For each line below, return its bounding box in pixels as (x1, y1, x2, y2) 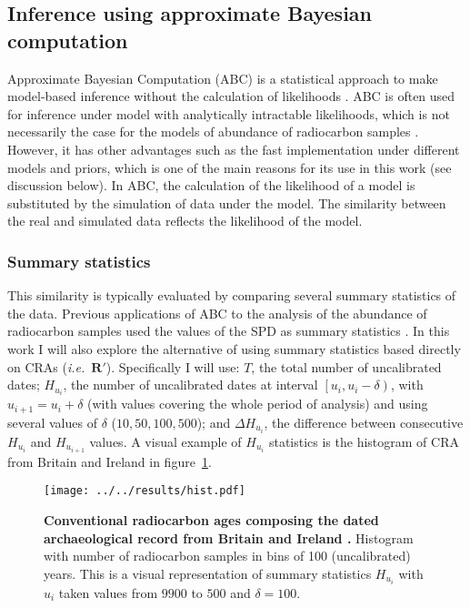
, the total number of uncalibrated (251, 357, 442, 376)
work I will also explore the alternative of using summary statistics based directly (7, 339, 461, 358)
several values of (7, 412, 97, 431)
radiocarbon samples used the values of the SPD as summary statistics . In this (7, 321, 450, 340)
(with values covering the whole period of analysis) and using (87, 394, 428, 413)
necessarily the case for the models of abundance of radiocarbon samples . (7, 122, 419, 141)
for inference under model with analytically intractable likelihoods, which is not (7, 104, 450, 123)
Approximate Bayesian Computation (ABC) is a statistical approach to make (7, 68, 438, 87)
